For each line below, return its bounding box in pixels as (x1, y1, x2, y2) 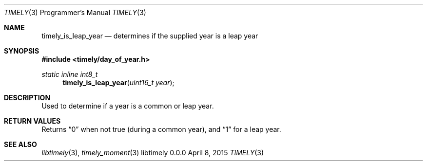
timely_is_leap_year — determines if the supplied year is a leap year (41, 32, 258, 40)
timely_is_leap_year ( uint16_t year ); (62, 78, 175, 87)
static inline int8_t (41, 70, 98, 78)
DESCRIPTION (4, 93, 51, 102)
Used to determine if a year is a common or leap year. (41, 102, 214, 110)
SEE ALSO (4, 140, 37, 148)
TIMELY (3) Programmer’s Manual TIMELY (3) (4, 8, 146, 17)
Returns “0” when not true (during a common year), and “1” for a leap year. (41, 125, 281, 133)
